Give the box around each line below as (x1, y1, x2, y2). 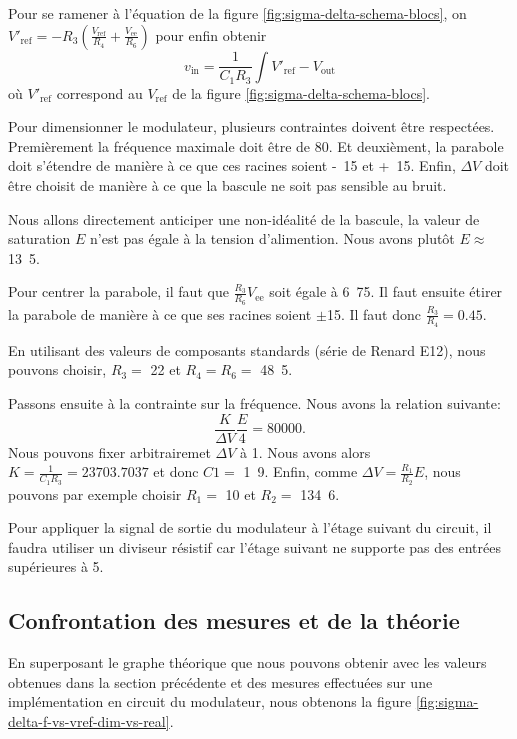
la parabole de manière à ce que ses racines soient (8, 303, 312, 324)
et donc (153, 461, 199, 482)
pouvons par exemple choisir (8, 483, 182, 504)
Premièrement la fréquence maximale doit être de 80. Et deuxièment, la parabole (8, 135, 504, 156)
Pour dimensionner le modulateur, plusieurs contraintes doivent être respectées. (8, 116, 495, 137)
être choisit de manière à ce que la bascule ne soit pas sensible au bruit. (8, 175, 447, 196)
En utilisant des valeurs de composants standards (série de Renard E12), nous (8, 339, 486, 360)
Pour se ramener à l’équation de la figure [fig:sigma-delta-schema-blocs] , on (8, 3, 467, 23)
